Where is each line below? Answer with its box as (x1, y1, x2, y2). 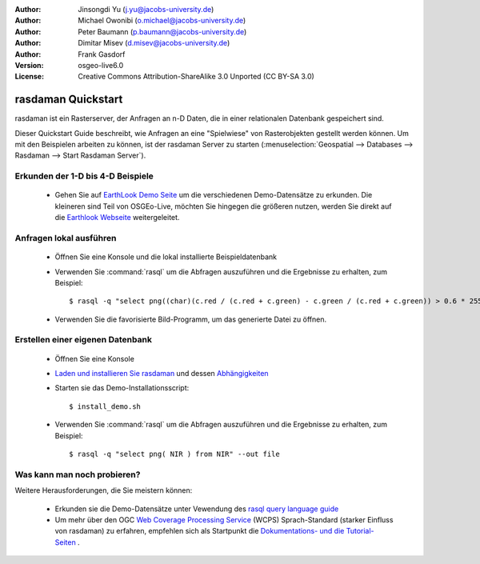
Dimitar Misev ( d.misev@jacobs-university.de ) (78, 38, 230, 48)
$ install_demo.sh (69, 402, 142, 411)
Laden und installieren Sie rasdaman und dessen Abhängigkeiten (54, 369, 269, 378)
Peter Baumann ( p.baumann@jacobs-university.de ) (78, 26, 247, 36)
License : (14, 72, 44, 82)
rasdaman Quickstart (14, 93, 123, 106)
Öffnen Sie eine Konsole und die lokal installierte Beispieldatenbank (54, 252, 278, 262)
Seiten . (54, 537, 80, 547)
